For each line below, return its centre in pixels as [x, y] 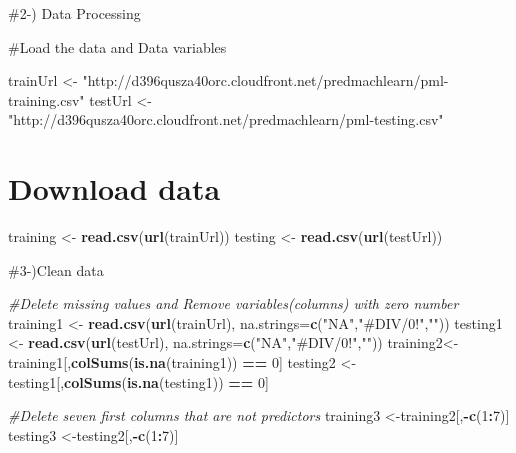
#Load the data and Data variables [117, 46]
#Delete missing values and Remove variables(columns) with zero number [233, 303]
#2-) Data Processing [74, 13]
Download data [114, 188]
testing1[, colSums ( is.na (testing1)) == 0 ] [138, 381]
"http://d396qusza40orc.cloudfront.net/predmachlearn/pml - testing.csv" [226, 119]
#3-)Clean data [56, 269]
